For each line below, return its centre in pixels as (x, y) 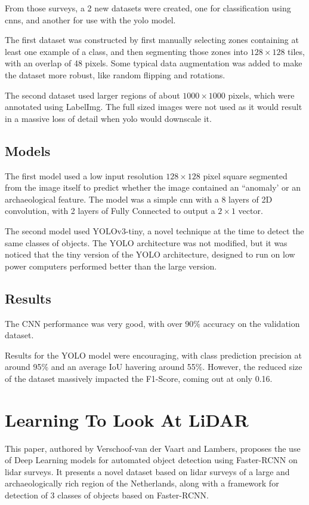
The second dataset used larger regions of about (92, 95)
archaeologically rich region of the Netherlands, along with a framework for (142, 483)
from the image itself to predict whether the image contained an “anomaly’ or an (153, 187)
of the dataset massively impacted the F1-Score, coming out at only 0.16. (139, 378)
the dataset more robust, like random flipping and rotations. (115, 74)
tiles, (296, 51)
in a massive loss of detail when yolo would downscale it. (108, 118)
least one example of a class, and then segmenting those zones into (126, 51)
